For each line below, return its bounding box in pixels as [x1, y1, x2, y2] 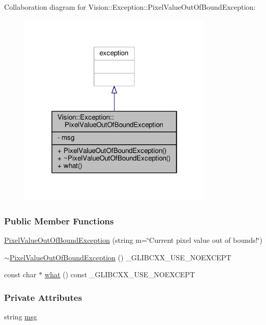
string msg [4, 311, 37, 322]
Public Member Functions [4, 214, 114, 227]
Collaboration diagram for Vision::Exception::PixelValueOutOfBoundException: [4, 2, 256, 12]
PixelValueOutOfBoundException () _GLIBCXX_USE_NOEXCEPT [9, 252, 232, 262]
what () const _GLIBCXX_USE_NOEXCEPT [45, 269, 195, 280]
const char [4, 269, 36, 280]
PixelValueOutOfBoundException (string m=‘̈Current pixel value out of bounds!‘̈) [4, 235, 263, 245]
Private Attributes [4, 291, 82, 303]
